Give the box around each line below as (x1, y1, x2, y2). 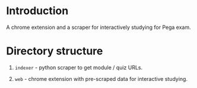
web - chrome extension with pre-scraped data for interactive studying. (14, 75, 188, 82)
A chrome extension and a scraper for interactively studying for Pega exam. (6, 24, 191, 31)
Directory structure (6, 44, 103, 58)
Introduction (6, 4, 69, 18)
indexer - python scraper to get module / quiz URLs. (14, 64, 143, 71)
